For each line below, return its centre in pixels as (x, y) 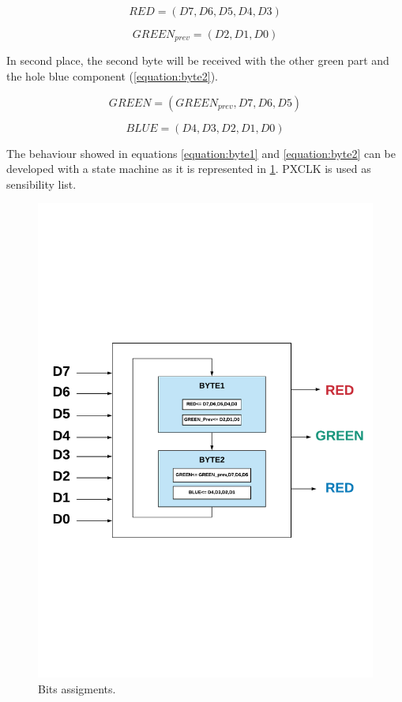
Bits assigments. (77, 688)
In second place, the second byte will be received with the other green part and (198, 60)
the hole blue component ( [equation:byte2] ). (112, 76)
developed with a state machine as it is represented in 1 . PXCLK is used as (189, 169)
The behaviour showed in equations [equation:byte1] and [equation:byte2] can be (201, 153)
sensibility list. (41, 184)
